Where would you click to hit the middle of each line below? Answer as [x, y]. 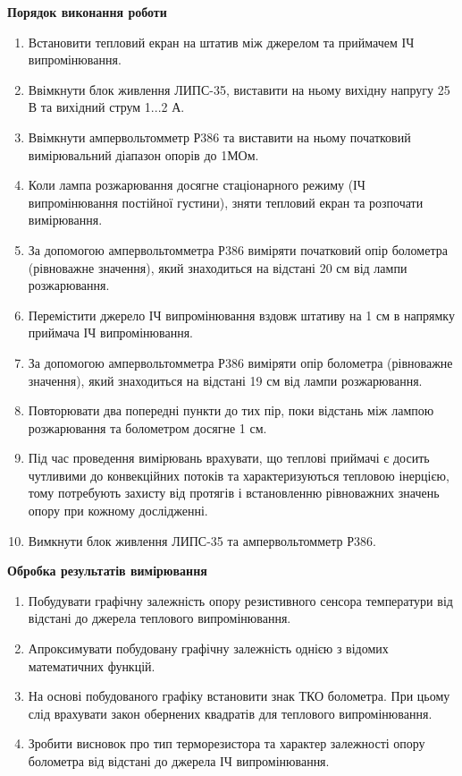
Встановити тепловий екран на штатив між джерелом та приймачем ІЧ [221, 42]
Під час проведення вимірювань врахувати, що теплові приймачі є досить [229, 458]
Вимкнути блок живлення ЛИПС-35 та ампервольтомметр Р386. [202, 540]
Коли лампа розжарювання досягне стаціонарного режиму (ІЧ [197, 185]
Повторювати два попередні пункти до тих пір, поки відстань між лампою [231, 410]
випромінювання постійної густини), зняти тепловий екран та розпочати [226, 202]
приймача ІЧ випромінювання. [111, 333]
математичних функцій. [92, 665]
